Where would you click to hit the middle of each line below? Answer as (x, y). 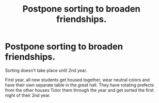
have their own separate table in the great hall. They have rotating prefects (79, 85)
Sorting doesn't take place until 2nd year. (46, 70)
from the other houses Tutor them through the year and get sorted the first (79, 90)
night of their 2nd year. (28, 95)
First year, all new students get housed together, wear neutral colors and (78, 80)
